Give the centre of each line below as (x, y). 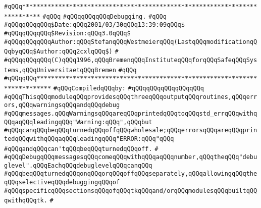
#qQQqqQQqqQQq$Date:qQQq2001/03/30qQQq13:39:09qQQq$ (94, 25)
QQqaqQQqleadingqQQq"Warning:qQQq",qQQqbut (78, 122)
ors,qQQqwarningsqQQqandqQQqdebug (62, 105)
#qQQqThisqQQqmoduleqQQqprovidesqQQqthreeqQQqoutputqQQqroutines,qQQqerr (131, 97)
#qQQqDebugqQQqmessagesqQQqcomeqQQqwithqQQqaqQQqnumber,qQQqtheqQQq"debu (131, 157)
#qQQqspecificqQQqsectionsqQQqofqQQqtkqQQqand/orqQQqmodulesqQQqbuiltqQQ (131, 191)
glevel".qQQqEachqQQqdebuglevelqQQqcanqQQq (78, 165)
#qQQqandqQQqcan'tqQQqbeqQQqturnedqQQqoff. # (81, 149)
